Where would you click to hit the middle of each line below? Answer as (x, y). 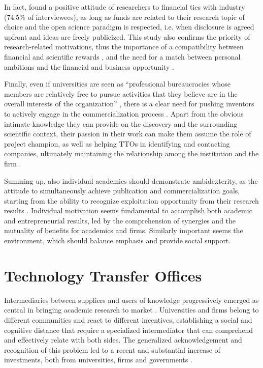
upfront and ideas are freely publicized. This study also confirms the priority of (127, 36)
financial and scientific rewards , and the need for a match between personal (122, 56)
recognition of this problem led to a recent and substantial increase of (112, 349)
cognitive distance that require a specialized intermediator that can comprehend (128, 330)
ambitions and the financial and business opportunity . (89, 66)
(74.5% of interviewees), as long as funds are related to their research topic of (124, 17)
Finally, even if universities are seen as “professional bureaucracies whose (117, 84)
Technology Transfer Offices (103, 275)
